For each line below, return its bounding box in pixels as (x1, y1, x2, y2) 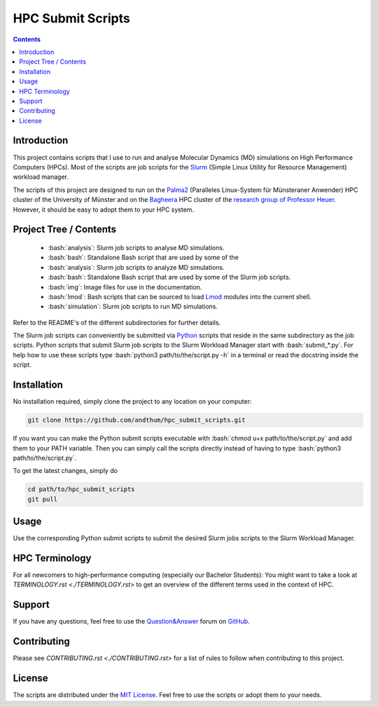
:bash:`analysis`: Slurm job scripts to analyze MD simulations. (48, 263, 225, 271)
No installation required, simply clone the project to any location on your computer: (13, 397, 252, 406)
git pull (27, 495, 58, 503)
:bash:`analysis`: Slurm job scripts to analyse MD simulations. (48, 243, 225, 252)
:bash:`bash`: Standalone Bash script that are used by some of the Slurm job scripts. (48, 273, 291, 282)
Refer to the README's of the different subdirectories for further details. (13, 318, 221, 327)
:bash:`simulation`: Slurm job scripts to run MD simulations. (48, 302, 218, 311)
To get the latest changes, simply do (13, 467, 118, 475)
